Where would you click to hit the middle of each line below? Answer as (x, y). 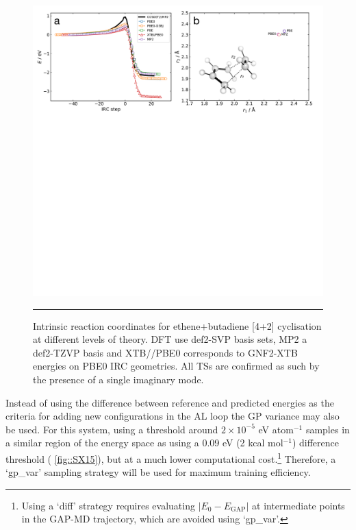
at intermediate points (298, 505)
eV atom (276, 429)
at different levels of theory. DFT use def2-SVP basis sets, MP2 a (170, 339)
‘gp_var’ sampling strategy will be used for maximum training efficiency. (158, 472)
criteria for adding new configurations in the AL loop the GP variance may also (173, 416)
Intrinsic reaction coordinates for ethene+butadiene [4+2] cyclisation (177, 325)
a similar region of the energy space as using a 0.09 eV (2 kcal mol (144, 443)
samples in (328, 429)
